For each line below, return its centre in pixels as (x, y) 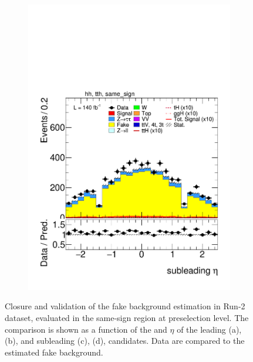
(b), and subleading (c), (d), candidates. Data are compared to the (125, 341)
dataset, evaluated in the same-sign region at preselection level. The (127, 317)
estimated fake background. (54, 352)
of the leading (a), (209, 329)
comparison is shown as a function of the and (86, 329)
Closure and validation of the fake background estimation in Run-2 (125, 306)
